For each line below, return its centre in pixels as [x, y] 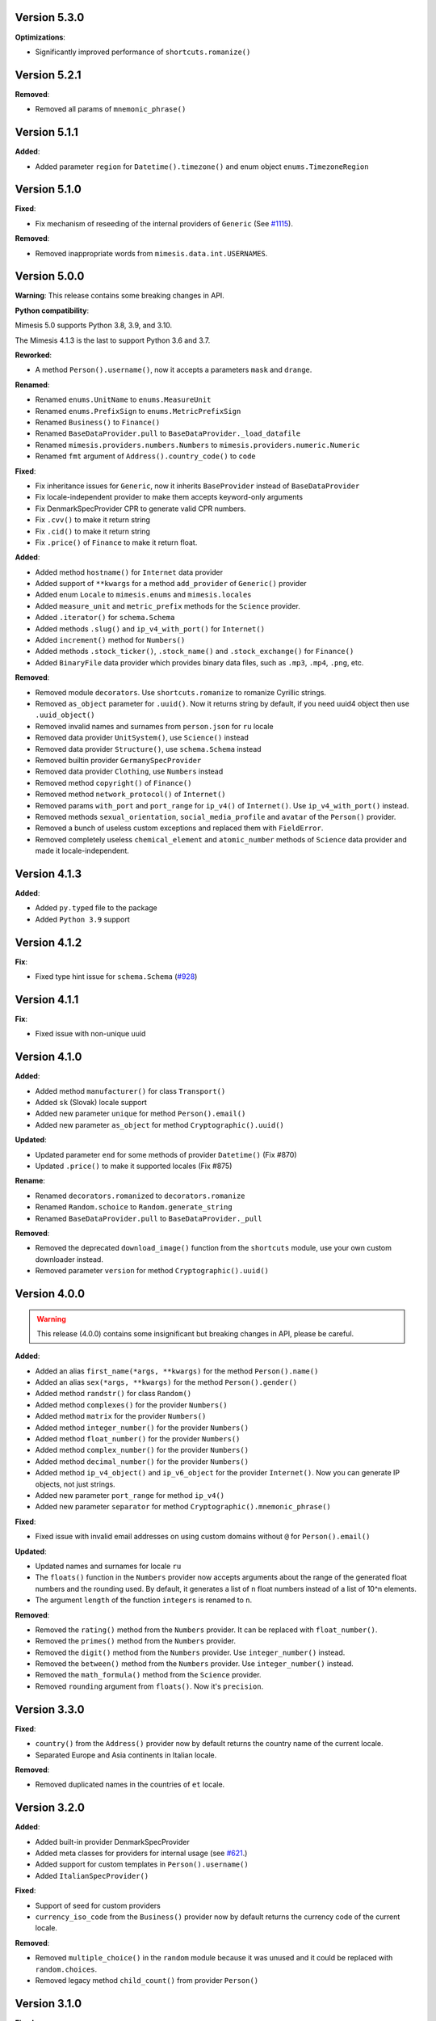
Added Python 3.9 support [82, 919]
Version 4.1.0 [48, 1057]
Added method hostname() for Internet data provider [129, 572]
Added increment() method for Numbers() [110, 640]
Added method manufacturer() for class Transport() [130, 1091]
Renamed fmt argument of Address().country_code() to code [145, 456]
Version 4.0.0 [50, 1293]
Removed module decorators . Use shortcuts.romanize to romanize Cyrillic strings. [181, 692]
